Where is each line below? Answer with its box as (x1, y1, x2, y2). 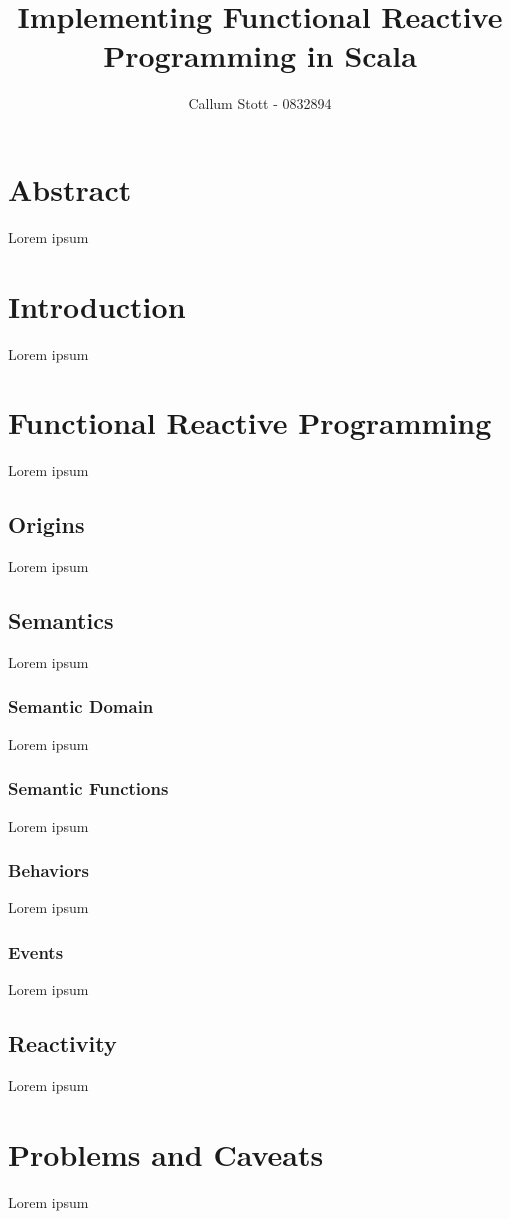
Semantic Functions (8, 776, 169, 801)
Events (8, 939, 64, 964)
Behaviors (8, 858, 89, 883)
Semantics (8, 605, 114, 636)
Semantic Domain (8, 694, 154, 719)
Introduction (8, 285, 186, 326)
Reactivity (8, 1028, 117, 1059)
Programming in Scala (103, 35, 417, 76)
